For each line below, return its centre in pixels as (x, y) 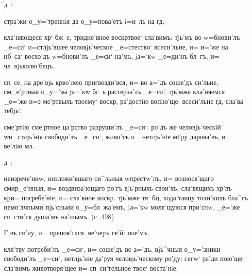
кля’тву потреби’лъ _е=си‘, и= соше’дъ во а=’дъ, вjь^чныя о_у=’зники (112, 249)
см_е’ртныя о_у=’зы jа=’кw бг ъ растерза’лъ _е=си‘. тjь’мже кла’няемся (114, 91)
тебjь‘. (13, 110)
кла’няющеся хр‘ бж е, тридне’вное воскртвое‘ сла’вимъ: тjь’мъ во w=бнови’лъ (122, 37)
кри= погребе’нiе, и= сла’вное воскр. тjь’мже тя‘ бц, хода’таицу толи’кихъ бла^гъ (126, 197)
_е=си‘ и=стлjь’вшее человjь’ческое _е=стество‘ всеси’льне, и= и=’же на (116, 46)
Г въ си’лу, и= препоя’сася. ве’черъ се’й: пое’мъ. (77, 233)
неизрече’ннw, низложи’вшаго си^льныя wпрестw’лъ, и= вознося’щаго (109, 178)
